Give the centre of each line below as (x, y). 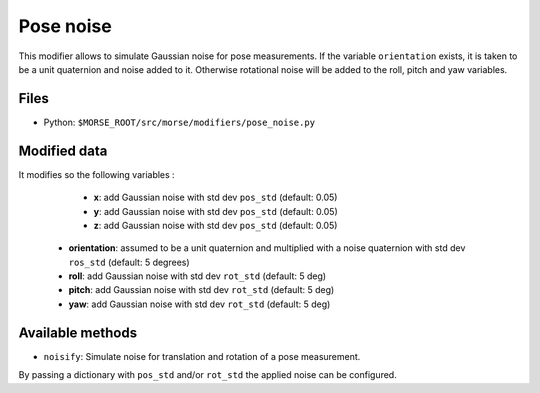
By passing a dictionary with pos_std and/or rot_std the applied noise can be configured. (207, 375)
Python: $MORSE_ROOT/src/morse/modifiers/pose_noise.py (179, 122)
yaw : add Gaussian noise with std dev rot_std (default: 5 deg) (199, 304)
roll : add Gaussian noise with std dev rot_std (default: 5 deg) (197, 276)
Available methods (78, 332)
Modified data (63, 150)
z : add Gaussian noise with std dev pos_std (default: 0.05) (215, 225)
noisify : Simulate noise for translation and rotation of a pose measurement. (202, 356)
